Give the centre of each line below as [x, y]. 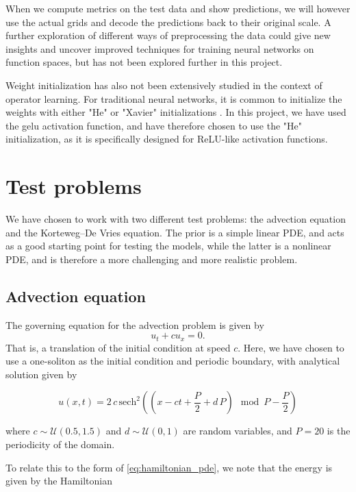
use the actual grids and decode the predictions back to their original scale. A [168, 22]
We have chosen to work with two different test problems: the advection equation [176, 219]
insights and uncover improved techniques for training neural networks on [160, 48]
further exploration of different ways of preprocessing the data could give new [168, 35]
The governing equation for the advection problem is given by [135, 324]
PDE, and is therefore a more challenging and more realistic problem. [152, 259]
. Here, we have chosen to [291, 347]
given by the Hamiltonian [59, 481]
